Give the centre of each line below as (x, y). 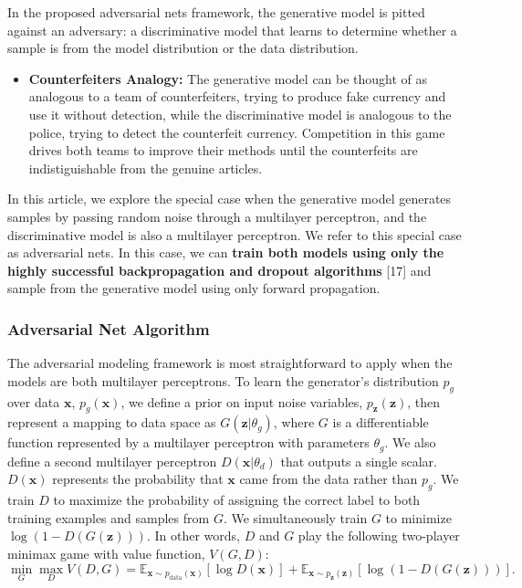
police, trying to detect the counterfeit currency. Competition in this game (237, 132)
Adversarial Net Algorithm (109, 328)
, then (424, 401)
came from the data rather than (329, 479)
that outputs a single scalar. (359, 461)
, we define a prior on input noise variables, (242, 401)
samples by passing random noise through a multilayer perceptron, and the (217, 216)
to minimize (418, 517)
